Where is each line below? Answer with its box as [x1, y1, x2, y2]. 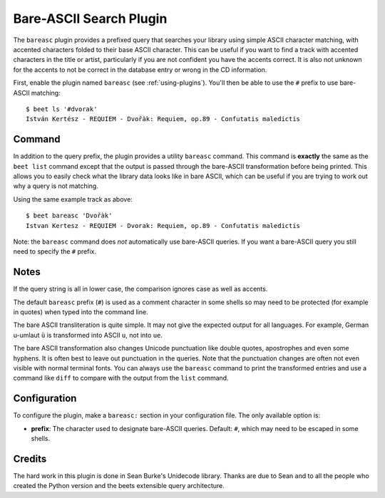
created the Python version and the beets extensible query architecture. [13, 482, 225, 490]
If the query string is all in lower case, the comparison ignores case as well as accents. [13, 285, 268, 294]
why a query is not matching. [13, 182, 99, 190]
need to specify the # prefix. [13, 247, 96, 256]
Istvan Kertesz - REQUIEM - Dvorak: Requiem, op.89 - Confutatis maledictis [26, 222, 301, 229]
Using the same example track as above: [13, 194, 133, 203]
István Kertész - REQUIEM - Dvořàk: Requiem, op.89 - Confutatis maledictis [26, 115, 301, 123]
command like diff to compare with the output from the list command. [13, 374, 229, 383]
